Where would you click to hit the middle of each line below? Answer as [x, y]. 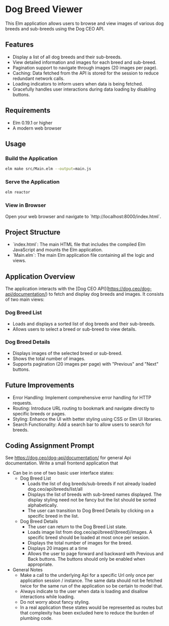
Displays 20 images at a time [58, 549]
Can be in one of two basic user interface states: [63, 473]
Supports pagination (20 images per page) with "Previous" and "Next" [86, 364]
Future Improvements [40, 385]
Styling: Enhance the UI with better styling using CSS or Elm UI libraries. [87, 419]
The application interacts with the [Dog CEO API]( [57, 289]
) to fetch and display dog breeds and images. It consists [105, 294]
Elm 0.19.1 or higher [33, 123]
